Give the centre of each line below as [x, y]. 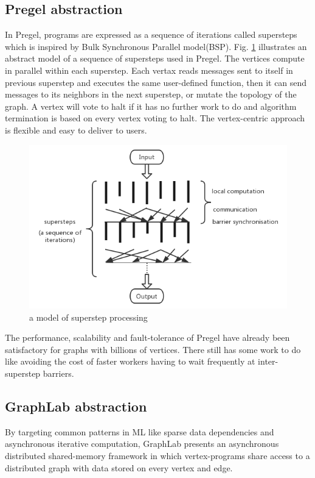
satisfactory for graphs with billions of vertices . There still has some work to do [153, 349]
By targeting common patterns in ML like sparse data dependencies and [140, 431]
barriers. [58, 373]
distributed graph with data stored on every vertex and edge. [119, 467]
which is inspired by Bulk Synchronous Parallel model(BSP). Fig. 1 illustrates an [156, 46]
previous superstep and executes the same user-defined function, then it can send [156, 82]
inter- [268, 361]
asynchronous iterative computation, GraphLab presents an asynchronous [142, 444]
